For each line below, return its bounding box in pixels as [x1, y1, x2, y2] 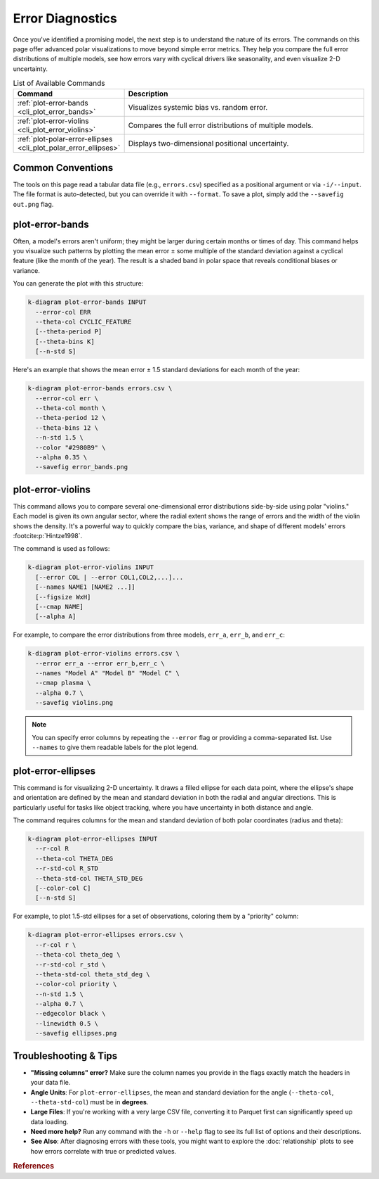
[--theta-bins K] [35, 338, 95, 345]
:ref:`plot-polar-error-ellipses [17, 134, 113, 144]
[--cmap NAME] [35, 602, 84, 611]
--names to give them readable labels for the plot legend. [32, 743, 199, 751]
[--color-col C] [35, 884, 91, 892]
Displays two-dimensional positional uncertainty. [128, 139, 289, 148]
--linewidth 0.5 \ [35, 1019, 98, 1027]
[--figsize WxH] [35, 593, 91, 601]
